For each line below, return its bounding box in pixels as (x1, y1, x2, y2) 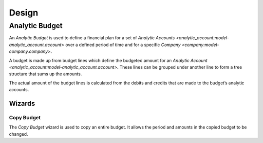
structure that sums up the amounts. (9, 71, 82, 77)
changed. (9, 131, 28, 137)
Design (9, 7, 38, 18)
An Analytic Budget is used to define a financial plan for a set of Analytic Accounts (9, 35, 175, 41)
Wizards (9, 99, 35, 108)
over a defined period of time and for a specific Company (65, 42, 181, 48)
